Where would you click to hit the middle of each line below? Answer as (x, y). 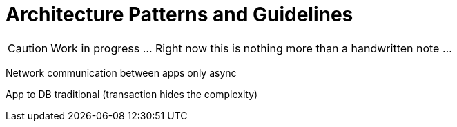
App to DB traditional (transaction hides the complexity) (132, 94)
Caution (28, 48)
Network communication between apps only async (121, 72)
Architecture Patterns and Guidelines (179, 14)
